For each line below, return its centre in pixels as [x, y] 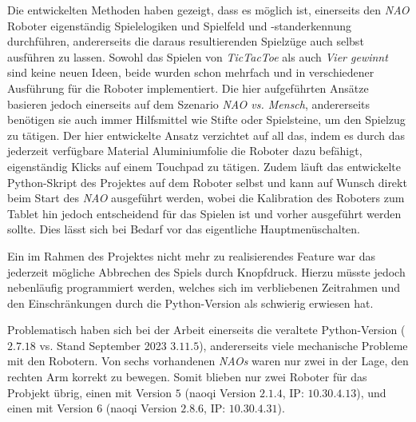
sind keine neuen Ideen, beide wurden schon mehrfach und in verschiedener [191, 72]
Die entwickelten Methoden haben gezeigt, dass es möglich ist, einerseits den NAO [208, 10]
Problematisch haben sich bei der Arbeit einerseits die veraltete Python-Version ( [206, 330]
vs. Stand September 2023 [103, 345]
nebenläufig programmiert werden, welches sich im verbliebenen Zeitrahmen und [204, 287]
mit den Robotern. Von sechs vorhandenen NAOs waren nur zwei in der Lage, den [208, 361]
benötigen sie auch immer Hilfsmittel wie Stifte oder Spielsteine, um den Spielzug [206, 119]
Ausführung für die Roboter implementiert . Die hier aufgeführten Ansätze [188, 88]
